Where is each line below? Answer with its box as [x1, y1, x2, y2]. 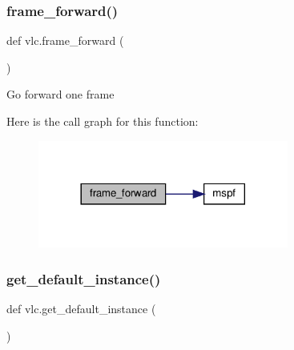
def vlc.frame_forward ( [6, 32, 124, 49]
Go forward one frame [6, 86, 115, 103]
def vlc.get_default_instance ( [6, 300, 156, 316]
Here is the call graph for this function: [6, 113, 199, 129]
